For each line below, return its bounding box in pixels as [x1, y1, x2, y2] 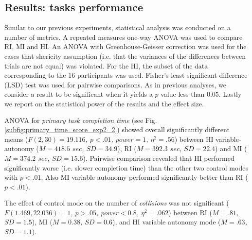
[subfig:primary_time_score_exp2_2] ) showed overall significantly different [4, 124, 230, 135]
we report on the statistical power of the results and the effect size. [4, 98, 204, 108]
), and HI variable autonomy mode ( [112, 217, 221, 227]
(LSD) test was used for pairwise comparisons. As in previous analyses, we [4, 79, 226, 89]
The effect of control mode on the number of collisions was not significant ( [4, 198, 229, 208]
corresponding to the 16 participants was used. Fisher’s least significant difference [4, 70, 248, 80]
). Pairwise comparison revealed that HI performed [83, 153, 234, 163]
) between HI [174, 134, 214, 144]
